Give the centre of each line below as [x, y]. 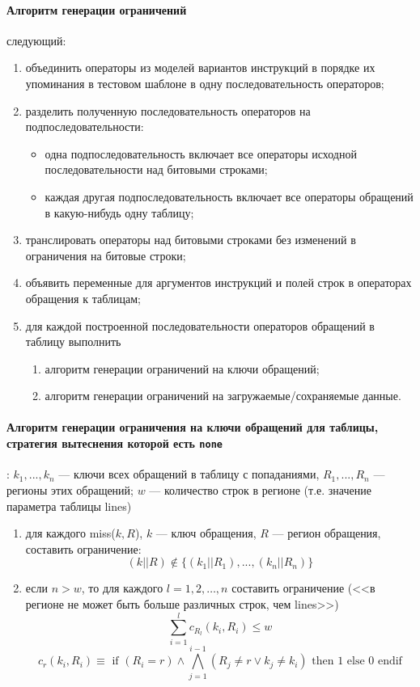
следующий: [36, 40]
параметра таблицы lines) [69, 506]
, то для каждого [122, 588]
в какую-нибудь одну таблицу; [119, 212]
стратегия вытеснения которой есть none [115, 443]
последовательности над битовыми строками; [156, 169]
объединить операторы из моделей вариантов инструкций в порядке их [200, 67]
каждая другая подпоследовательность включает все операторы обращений [229, 196]
